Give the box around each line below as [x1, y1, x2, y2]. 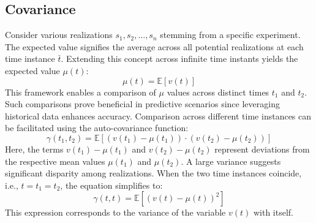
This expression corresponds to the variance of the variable [5, 206, 226, 219]
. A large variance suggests [181, 154, 281, 167]
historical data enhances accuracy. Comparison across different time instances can [5, 109, 312, 122]
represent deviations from [214, 142, 310, 155]
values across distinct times [167, 85, 269, 98]
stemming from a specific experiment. [160, 28, 301, 41]
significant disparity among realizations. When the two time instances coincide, [5, 167, 302, 180]
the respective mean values [5, 154, 105, 167]
